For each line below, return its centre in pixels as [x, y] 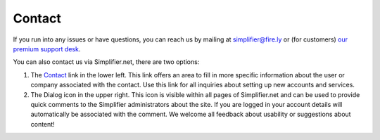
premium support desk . [47, 49]
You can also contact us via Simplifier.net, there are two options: [106, 62]
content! [43, 124]
